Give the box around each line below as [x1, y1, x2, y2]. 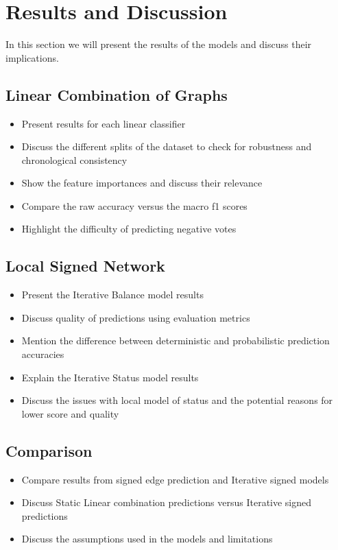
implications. [5, 50, 59, 64]
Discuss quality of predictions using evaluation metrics [21, 310, 250, 324]
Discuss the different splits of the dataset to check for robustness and [21, 139, 312, 154]
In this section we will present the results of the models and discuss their [5, 37, 312, 51]
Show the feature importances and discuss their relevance [21, 176, 263, 190]
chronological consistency [21, 152, 128, 167]
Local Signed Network [5, 255, 165, 276]
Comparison [5, 440, 93, 461]
